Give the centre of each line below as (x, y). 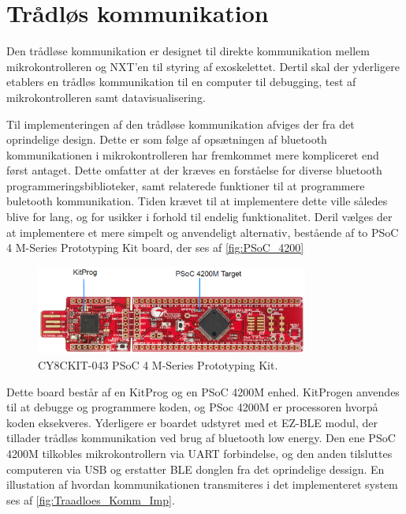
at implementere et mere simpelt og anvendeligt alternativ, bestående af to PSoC (203, 232)
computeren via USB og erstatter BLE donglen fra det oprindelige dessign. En (196, 469)
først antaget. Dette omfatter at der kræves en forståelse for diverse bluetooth (194, 170)
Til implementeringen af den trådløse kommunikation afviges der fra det (181, 124)
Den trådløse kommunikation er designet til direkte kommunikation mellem (188, 51)
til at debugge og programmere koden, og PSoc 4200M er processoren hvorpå (192, 407)
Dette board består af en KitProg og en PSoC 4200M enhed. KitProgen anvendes (203, 391)
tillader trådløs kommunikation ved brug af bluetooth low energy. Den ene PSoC (201, 438)
